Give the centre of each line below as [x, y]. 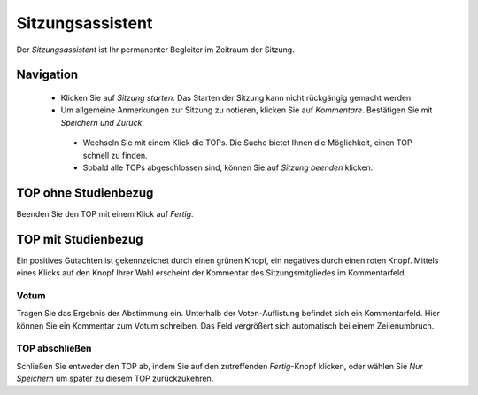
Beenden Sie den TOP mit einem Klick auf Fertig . [105, 213]
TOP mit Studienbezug [80, 239]
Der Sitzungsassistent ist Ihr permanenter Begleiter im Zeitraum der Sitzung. [156, 50]
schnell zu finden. [115, 155]
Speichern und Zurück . [103, 122]
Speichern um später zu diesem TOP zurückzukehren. [115, 379]
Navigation [47, 75]
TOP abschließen [54, 348]
